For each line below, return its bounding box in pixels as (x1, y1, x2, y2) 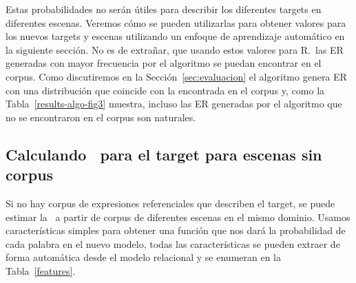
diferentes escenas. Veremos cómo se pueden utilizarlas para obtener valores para (6, 15, 346, 30)
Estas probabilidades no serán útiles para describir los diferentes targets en (6, 2, 322, 16)
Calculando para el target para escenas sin (6, 143, 322, 165)
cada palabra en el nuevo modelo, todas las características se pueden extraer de (6, 236, 340, 251)
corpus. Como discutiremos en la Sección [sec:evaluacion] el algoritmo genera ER (6, 69, 347, 83)
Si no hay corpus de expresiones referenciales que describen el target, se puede (6, 196, 335, 210)
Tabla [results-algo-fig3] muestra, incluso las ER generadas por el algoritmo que (6, 96, 342, 111)
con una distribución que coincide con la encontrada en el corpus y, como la (6, 83, 325, 97)
